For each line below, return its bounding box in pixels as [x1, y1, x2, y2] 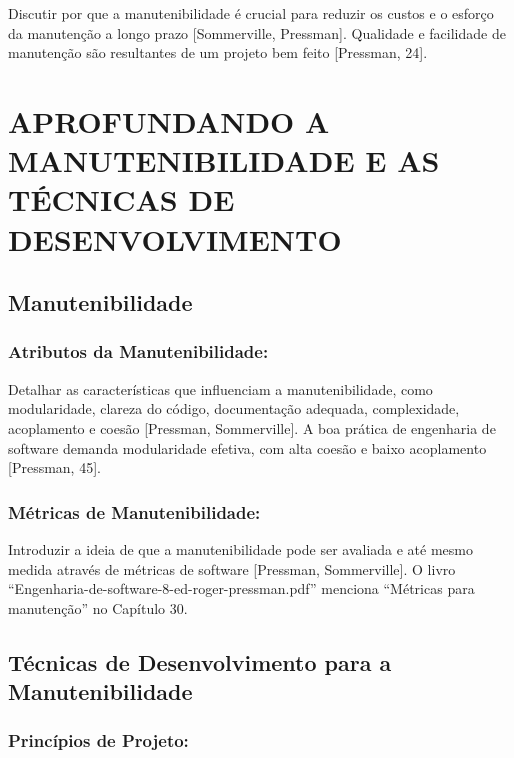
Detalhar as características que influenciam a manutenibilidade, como [8, 378, 433, 399]
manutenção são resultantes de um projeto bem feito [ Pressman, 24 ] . [8, 42, 428, 63]
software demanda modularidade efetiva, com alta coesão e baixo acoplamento [8, 437, 487, 458]
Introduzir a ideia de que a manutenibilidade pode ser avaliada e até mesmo [8, 538, 473, 559]
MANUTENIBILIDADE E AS [8, 140, 440, 181]
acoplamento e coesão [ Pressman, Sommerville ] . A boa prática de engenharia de [8, 417, 496, 438]
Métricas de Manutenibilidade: [8, 499, 261, 524]
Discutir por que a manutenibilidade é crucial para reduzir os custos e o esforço [8, 3, 494, 23]
